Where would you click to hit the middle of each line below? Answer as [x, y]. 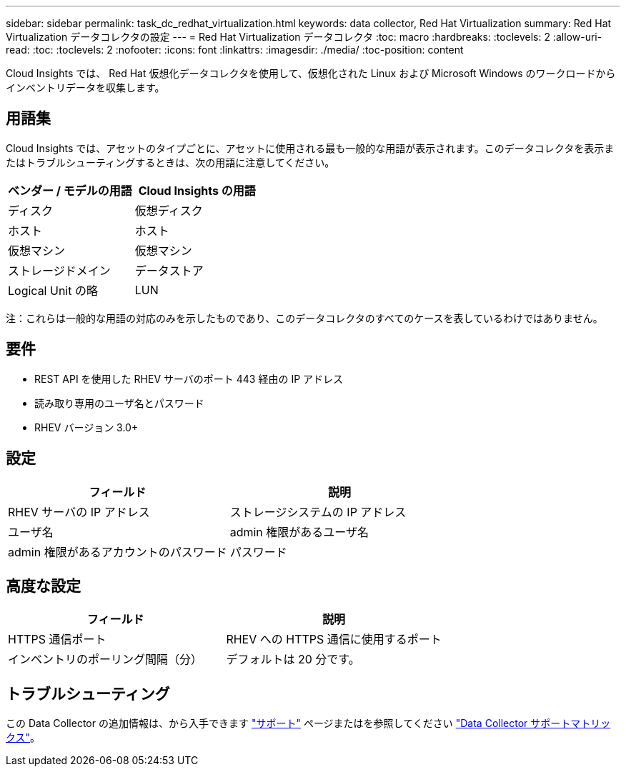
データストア [169, 270]
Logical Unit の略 [53, 290]
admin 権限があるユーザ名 [299, 532]
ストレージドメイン [59, 270]
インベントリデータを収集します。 [85, 87]
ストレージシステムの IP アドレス [318, 512]
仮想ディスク [169, 210]
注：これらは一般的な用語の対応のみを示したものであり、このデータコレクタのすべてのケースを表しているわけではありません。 [304, 318]
